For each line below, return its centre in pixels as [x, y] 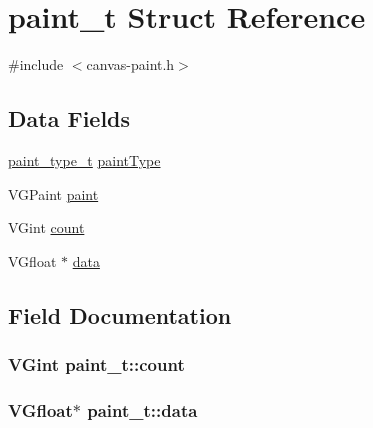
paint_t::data [142, 409]
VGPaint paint [53, 193]
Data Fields [69, 118]
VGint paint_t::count [96, 364]
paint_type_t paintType [84, 159]
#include [36, 64]
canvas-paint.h [130, 64]
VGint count [46, 227]
